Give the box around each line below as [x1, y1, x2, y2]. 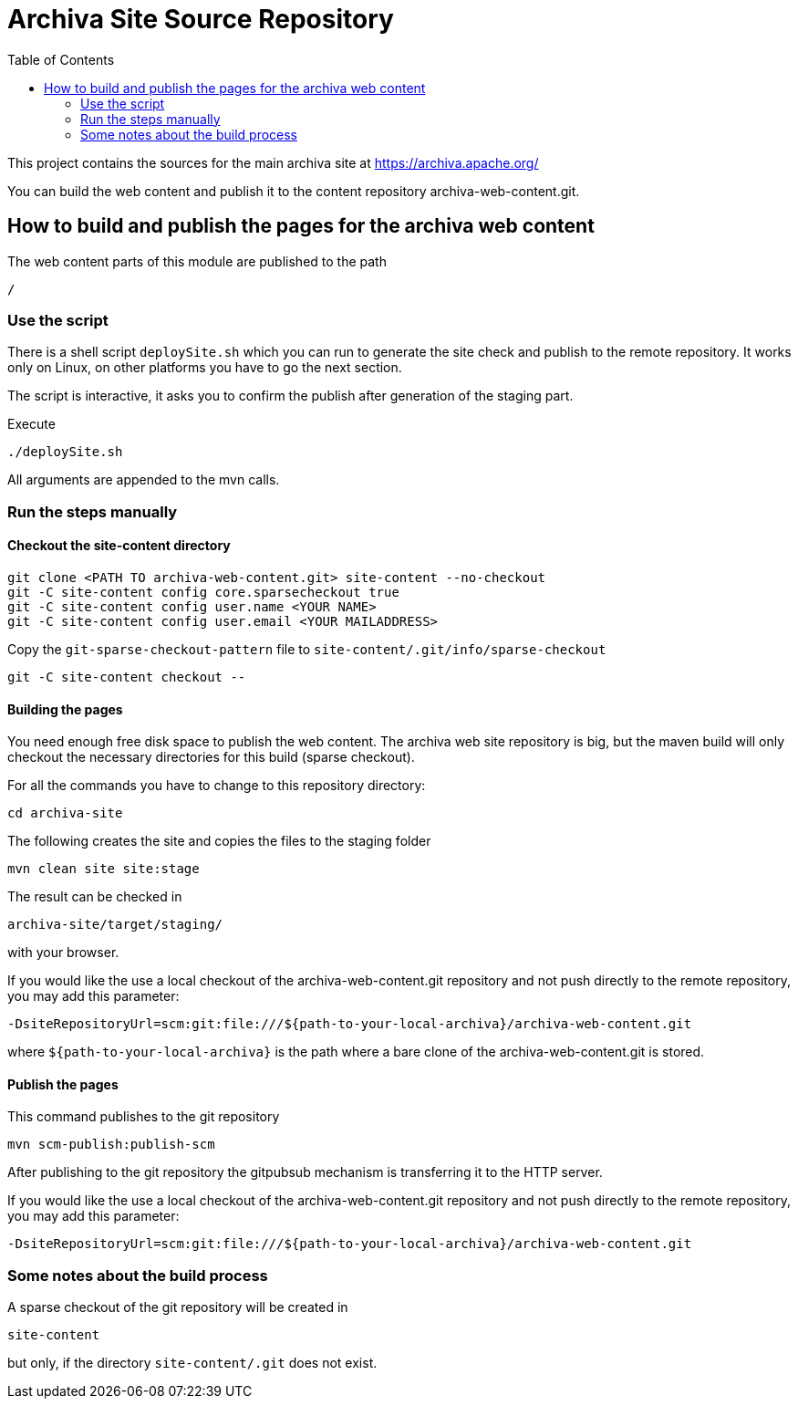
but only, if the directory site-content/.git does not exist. [7, 1355, 378, 1371]
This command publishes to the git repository [7, 1109, 280, 1125]
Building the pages [7, 701, 123, 717]
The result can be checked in [7, 889, 182, 905]
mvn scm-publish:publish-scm [7, 1137, 215, 1152]
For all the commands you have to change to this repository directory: [7, 777, 426, 794]
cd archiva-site [7, 806, 123, 821]
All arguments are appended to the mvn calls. [7, 472, 280, 488]
